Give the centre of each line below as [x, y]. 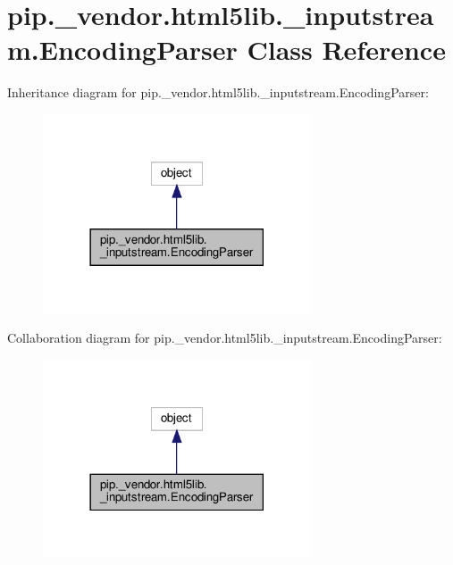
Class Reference [346, 50]
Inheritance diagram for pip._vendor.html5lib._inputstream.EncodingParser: [218, 92]
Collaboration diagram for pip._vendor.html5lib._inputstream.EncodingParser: [225, 338]
